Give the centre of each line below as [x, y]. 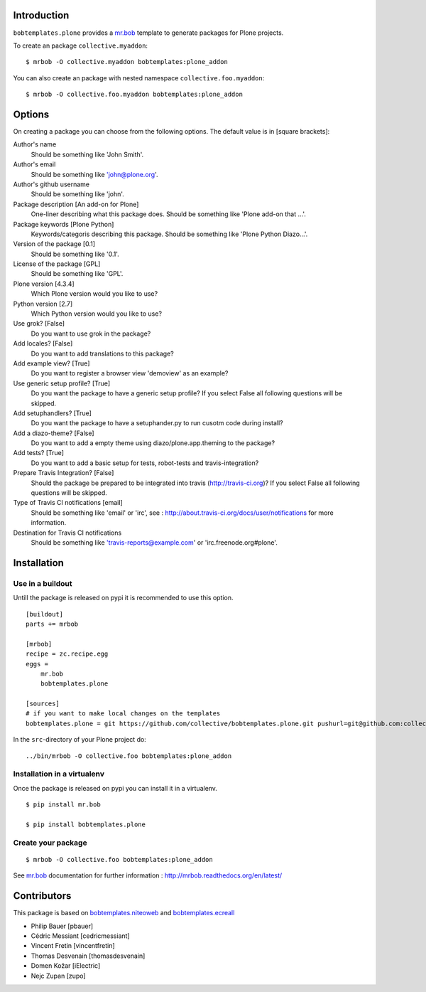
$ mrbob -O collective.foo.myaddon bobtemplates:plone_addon [134, 95]
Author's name [35, 144]
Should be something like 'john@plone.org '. [95, 174]
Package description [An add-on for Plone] [76, 204]
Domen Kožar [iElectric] [66, 966]
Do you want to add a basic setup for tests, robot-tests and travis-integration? [145, 463]
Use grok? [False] [39, 324]
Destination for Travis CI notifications [67, 533]
